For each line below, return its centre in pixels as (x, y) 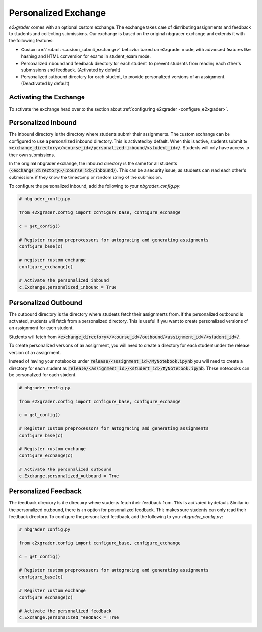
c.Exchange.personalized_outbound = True (69, 476)
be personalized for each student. (43, 375)
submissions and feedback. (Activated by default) (71, 70)
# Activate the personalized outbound (65, 469)
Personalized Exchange (57, 13)
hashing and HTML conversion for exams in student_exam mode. (86, 56)
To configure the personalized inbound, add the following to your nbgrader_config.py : (95, 186)
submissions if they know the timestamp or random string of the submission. (85, 177)
